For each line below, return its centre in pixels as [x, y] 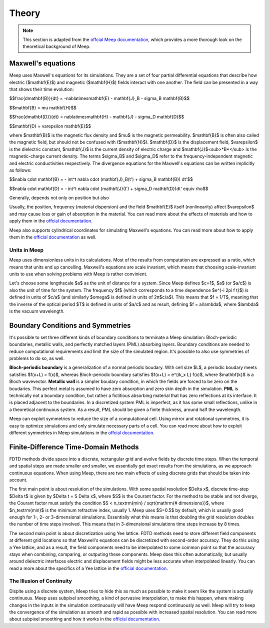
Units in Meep [26, 250]
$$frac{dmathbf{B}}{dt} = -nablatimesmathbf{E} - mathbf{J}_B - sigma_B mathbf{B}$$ [99, 98]
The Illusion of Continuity [41, 581]
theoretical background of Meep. [57, 46]
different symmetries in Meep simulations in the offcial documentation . [82, 432]
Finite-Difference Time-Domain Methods [74, 447]
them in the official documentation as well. [53, 237]
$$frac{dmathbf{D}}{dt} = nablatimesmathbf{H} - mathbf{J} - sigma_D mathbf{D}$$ [97, 117]
